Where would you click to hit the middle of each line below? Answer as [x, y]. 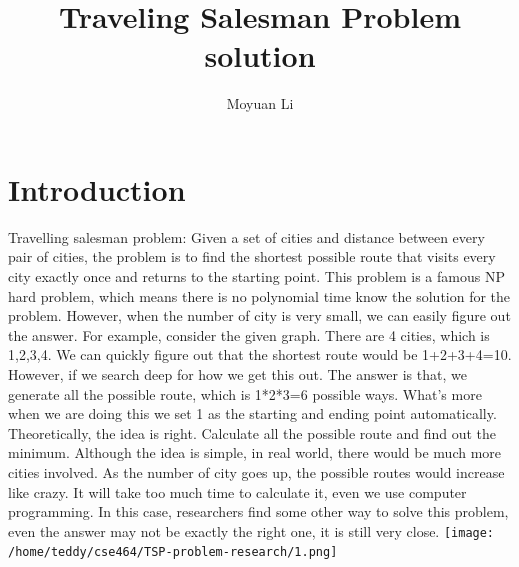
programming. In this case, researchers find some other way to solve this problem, [258, 511]
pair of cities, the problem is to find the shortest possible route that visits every [252, 256]
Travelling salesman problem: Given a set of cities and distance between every [246, 236]
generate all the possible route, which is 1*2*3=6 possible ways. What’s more [245, 393]
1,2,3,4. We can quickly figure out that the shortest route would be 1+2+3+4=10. [260, 354]
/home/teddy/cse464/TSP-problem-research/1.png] [173, 552]
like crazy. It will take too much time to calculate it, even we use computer [237, 491]
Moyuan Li [260, 103]
